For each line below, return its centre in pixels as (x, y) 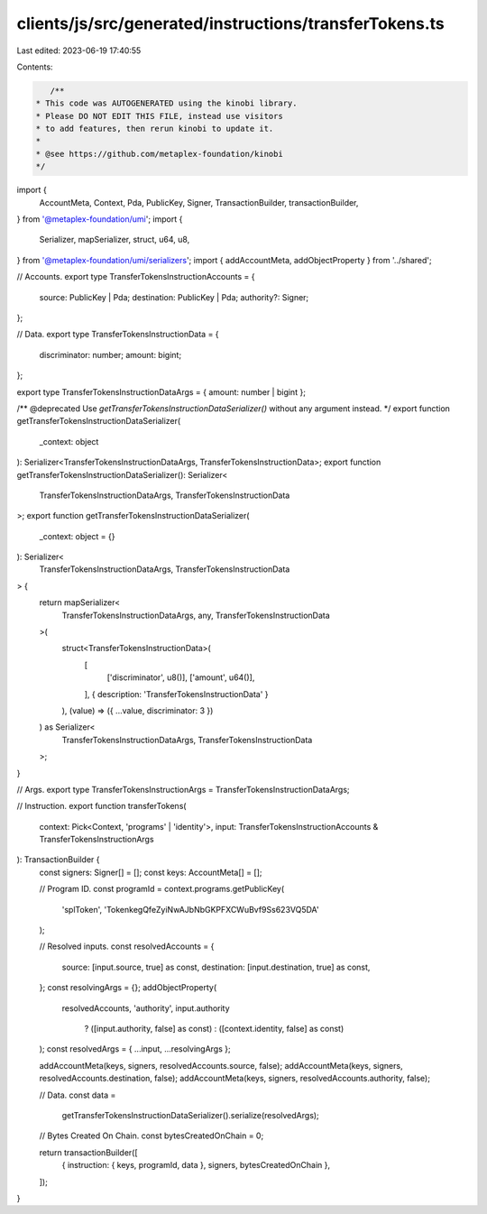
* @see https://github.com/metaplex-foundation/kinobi (159, 154)
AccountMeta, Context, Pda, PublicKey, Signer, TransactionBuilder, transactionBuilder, (199, 202)
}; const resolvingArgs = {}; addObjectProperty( (128, 988)
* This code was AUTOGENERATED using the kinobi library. (166, 103)
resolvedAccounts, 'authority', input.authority (146, 1008)
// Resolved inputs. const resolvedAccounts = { (127, 946)
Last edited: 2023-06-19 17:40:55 (79, 51)
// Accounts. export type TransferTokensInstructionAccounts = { (136, 277)
